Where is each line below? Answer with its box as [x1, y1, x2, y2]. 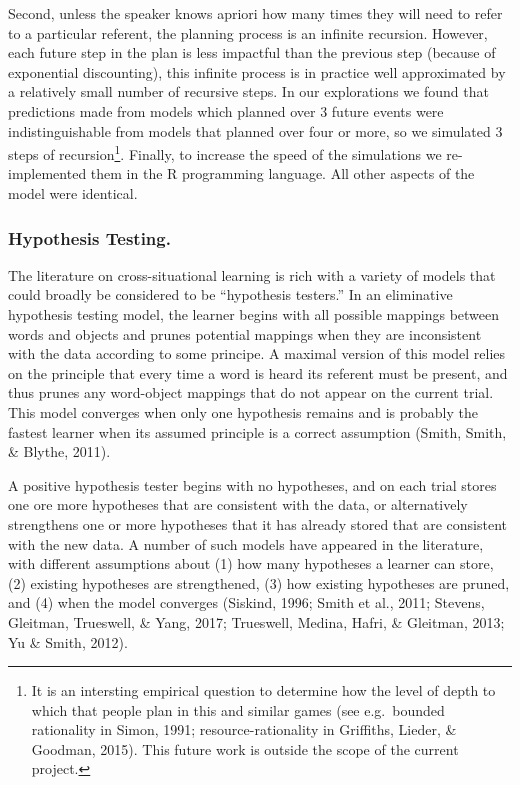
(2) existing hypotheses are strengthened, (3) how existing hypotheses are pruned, [8, 572, 510, 593]
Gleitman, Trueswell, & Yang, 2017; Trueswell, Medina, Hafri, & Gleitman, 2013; [8, 611, 505, 632]
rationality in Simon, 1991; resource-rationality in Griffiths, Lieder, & [31, 719, 457, 740]
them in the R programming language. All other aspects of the [90, 163, 475, 184]
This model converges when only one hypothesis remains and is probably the [8, 401, 478, 422]
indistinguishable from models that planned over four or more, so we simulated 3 [8, 120, 503, 141]
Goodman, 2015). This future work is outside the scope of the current [31, 738, 459, 759]
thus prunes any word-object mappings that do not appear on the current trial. [8, 382, 494, 403]
